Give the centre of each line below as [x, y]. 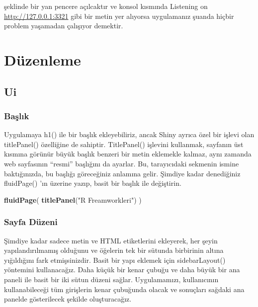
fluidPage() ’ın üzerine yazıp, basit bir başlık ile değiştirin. [93, 183]
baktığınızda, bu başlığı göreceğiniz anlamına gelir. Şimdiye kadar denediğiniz [122, 173]
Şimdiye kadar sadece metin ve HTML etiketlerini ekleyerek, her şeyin [111, 240]
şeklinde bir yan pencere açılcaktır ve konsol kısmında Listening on [106, 6]
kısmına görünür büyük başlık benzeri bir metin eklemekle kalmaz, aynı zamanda [128, 154]
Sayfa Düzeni [31, 222]
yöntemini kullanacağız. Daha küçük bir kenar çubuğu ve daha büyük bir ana [122, 269]
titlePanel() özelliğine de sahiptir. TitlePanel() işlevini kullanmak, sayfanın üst [124, 144]
